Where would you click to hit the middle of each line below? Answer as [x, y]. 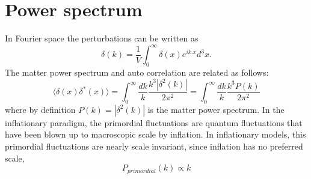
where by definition [40, 109]
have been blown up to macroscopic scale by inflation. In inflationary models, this [155, 134]
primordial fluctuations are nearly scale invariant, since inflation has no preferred [154, 146]
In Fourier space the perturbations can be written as [102, 38]
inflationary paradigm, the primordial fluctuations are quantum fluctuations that [154, 122]
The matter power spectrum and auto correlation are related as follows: [137, 72]
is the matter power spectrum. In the [216, 109]
